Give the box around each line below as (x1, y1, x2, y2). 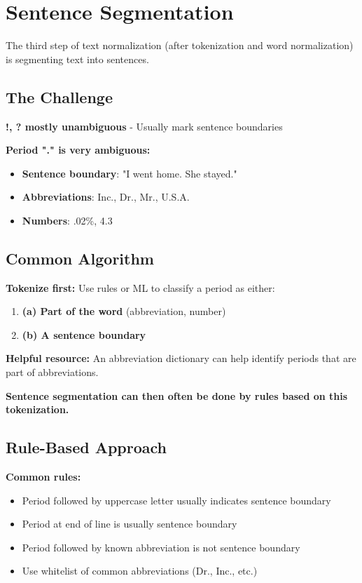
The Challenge (6, 86, 113, 107)
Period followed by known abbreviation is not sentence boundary (22, 540, 300, 554)
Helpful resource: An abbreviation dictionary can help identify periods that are (6, 351, 356, 366)
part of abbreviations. (6, 365, 99, 380)
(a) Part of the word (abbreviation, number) (22, 304, 226, 319)
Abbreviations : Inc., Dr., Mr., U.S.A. (22, 189, 190, 204)
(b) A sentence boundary (22, 327, 146, 342)
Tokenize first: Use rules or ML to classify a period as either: (6, 280, 275, 295)
